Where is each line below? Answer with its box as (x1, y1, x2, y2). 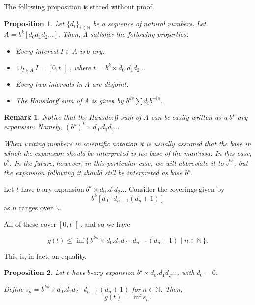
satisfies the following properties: (90, 29, 189, 39)
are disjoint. (92, 79, 129, 89)
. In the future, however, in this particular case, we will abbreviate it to (9, 157, 224, 168)
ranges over (19, 202, 53, 212)
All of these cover (4, 218, 57, 229)
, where (69, 62, 91, 72)
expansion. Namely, (4, 122, 62, 132)
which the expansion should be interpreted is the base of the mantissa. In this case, (4, 148, 252, 158)
